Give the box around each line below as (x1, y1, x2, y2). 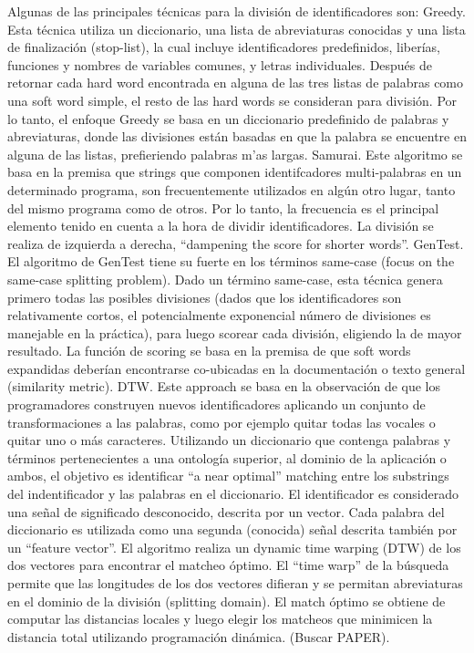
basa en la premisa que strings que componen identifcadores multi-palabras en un (7, 162, 462, 181)
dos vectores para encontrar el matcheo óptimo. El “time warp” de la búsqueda (7, 555, 449, 575)
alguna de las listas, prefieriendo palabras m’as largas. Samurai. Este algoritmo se (7, 144, 463, 163)
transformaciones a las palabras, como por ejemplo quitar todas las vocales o (7, 412, 436, 431)
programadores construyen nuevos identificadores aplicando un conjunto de (7, 395, 426, 414)
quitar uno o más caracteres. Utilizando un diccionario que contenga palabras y (7, 430, 451, 450)
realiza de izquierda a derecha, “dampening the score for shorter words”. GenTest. (7, 233, 464, 253)
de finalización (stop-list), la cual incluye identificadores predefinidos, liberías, (7, 37, 440, 57)
